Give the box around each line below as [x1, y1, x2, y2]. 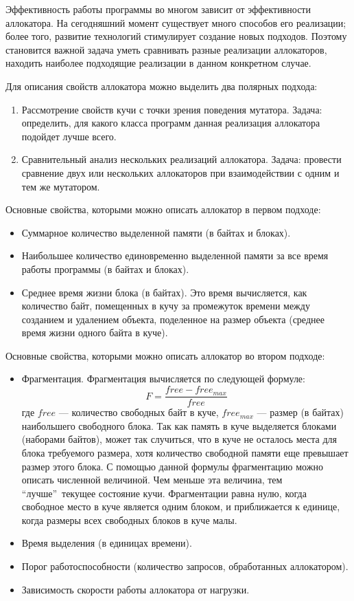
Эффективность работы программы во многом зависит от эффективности [5, 2, 311, 16]
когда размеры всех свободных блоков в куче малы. [21, 512, 237, 527]
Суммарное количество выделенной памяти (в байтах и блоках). [21, 225, 291, 239]
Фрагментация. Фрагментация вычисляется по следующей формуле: [21, 371, 305, 386]
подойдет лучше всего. [21, 129, 117, 143]
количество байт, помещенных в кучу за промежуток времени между [21, 298, 310, 313]
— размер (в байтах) [257, 405, 344, 419]
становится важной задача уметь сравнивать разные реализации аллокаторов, [5, 42, 327, 56]
